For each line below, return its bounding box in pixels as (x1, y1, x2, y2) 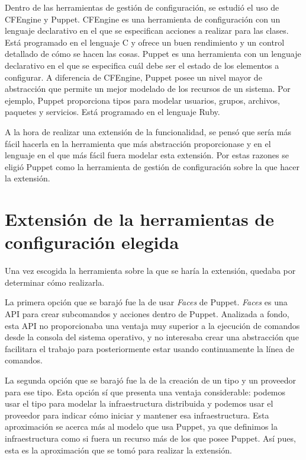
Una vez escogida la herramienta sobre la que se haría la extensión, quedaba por (5, 264, 296, 277)
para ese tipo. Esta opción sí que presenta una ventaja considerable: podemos (5, 385, 286, 398)
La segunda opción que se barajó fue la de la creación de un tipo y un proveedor (5, 373, 297, 386)
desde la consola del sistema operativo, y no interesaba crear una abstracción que (5, 331, 299, 343)
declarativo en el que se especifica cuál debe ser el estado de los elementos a (5, 59, 279, 71)
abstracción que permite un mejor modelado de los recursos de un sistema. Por (5, 82, 291, 95)
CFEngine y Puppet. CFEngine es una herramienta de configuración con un (5, 12, 281, 25)
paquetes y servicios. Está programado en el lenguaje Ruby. (5, 106, 220, 118)
